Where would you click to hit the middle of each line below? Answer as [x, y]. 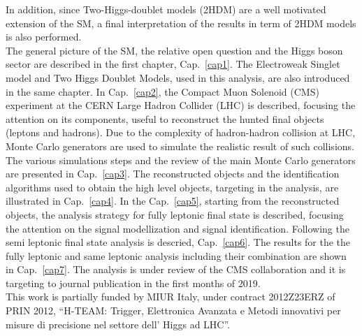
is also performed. [44, 37]
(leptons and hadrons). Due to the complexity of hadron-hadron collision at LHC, [181, 132]
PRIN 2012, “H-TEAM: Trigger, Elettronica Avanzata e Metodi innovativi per [173, 311]
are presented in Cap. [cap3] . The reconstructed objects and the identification [173, 174]
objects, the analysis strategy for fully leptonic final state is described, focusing [175, 214]
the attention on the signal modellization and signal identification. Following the [178, 228]
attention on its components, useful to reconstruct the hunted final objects [165, 118]
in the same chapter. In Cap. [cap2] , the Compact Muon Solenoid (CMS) [162, 91]
